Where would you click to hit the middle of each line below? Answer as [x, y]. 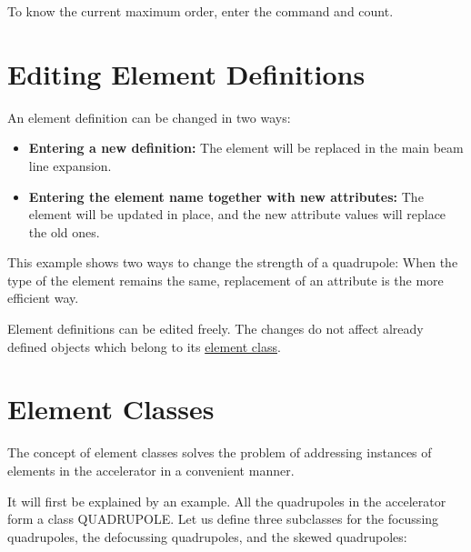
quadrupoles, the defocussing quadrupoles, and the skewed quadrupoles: [207, 536]
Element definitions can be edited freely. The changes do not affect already [215, 329]
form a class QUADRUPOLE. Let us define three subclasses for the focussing [223, 519]
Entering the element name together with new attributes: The [226, 196]
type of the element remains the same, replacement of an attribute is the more [225, 280]
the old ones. [64, 231]
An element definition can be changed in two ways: [149, 117]
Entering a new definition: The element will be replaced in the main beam [246, 148]
